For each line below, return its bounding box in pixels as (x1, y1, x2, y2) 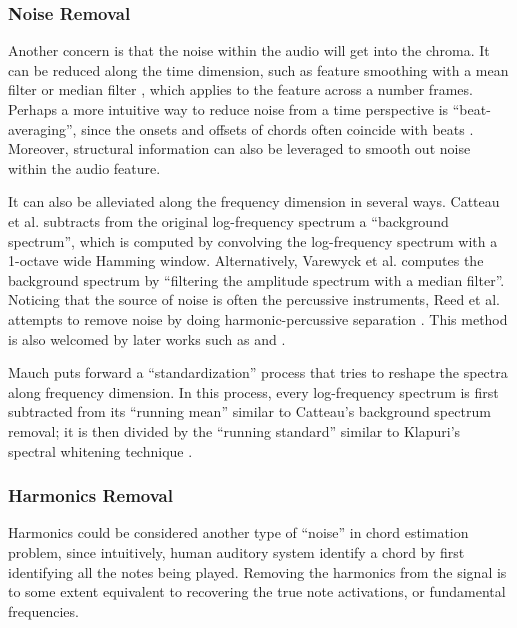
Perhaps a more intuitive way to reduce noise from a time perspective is (8, 99, 449, 119)
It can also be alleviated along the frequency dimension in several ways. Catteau (8, 191, 500, 212)
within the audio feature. (8, 157, 161, 178)
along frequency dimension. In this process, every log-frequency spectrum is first (8, 381, 499, 402)
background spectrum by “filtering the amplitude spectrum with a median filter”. (8, 269, 505, 290)
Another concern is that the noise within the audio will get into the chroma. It (8, 40, 490, 61)
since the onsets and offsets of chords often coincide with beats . (81, 118, 474, 139)
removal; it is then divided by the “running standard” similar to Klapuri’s (8, 420, 461, 441)
